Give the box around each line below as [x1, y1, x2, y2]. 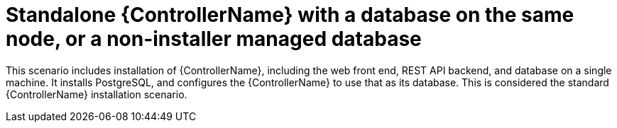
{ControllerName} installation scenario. [6, 88, 187, 100]
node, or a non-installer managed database [6, 27, 422, 51]
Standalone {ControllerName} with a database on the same [6, 3, 574, 27]
